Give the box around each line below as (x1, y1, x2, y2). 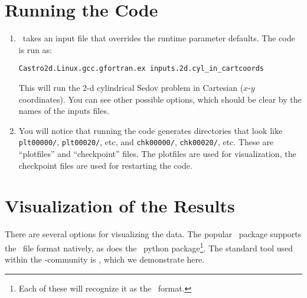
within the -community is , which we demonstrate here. (5, 253, 205, 266)
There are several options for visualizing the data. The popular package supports (5, 228, 302, 240)
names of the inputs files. (18, 104, 109, 117)
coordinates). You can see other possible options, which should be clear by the (18, 93, 302, 105)
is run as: (18, 43, 52, 55)
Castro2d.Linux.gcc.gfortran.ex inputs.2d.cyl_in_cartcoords (18, 64, 264, 73)
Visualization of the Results (5, 194, 235, 218)
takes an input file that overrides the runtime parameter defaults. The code (22, 32, 295, 44)
